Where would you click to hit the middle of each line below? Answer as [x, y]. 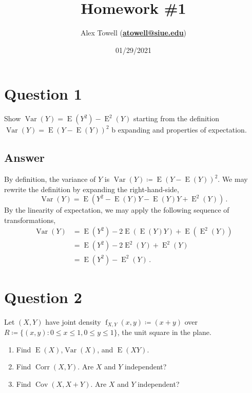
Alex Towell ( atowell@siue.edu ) [133, 33]
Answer [25, 157]
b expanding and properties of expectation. [179, 130]
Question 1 [43, 94]
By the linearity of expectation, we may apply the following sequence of [117, 210]
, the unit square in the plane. [164, 332]
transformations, [30, 220]
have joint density [73, 321]
